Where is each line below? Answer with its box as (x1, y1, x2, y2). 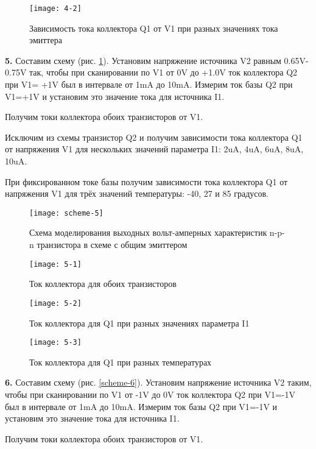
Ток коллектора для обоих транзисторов (29, 277, 177, 290)
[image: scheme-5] (29, 208, 104, 217)
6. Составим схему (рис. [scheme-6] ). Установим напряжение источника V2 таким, (5, 376, 312, 389)
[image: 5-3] (29, 338, 82, 347)
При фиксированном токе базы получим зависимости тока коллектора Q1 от (5, 175, 288, 188)
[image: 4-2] (29, 4, 82, 13)
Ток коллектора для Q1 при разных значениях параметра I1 (29, 316, 250, 329)
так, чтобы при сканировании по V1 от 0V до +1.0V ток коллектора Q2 (29, 66, 298, 79)
